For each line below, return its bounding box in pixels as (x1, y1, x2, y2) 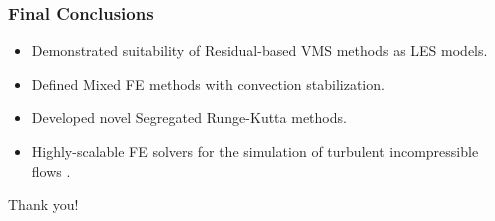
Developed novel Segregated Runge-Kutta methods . (31, 107, 347, 128)
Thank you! (8, 194, 79, 215)
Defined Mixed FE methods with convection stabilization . (31, 73, 385, 94)
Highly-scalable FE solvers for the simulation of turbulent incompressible (31, 141, 479, 161)
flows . (31, 160, 71, 181)
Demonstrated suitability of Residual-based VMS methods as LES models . (31, 40, 488, 61)
